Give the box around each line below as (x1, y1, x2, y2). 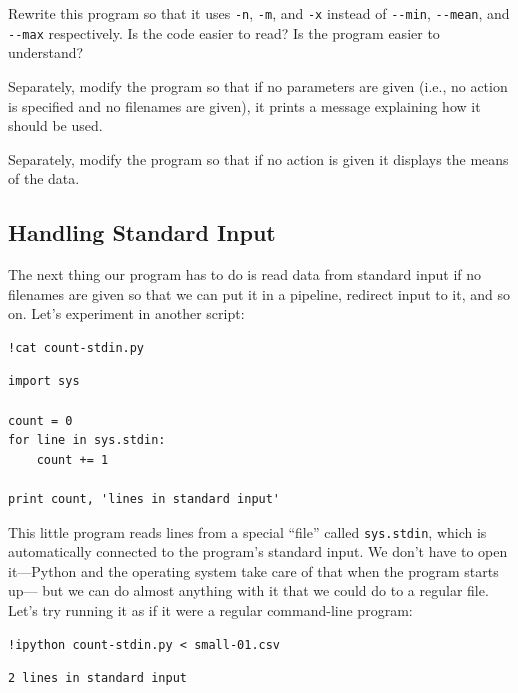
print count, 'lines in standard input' (8, 492, 281, 507)
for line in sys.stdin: (8, 433, 166, 448)
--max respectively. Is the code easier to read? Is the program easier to (8, 22, 440, 43)
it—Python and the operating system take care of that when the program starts (8, 560, 499, 581)
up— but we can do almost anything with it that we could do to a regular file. (8, 580, 489, 601)
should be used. (8, 115, 103, 136)
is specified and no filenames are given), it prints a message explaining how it (8, 95, 481, 116)
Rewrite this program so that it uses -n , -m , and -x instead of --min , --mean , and (8, 3, 510, 23)
